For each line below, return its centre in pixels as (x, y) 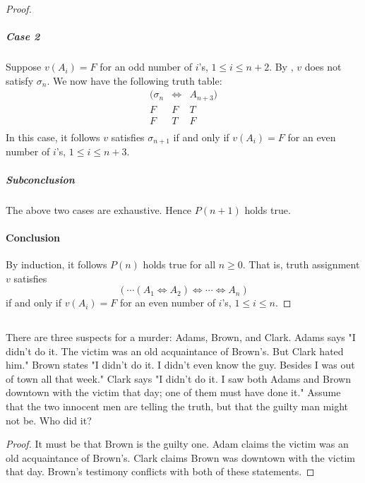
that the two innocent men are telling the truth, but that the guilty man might (177, 406)
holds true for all (179, 264)
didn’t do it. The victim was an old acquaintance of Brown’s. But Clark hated (175, 351)
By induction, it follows (56, 264)
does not (323, 67)
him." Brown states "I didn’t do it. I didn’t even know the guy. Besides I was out (180, 365)
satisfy (20, 80)
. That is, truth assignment (301, 264)
